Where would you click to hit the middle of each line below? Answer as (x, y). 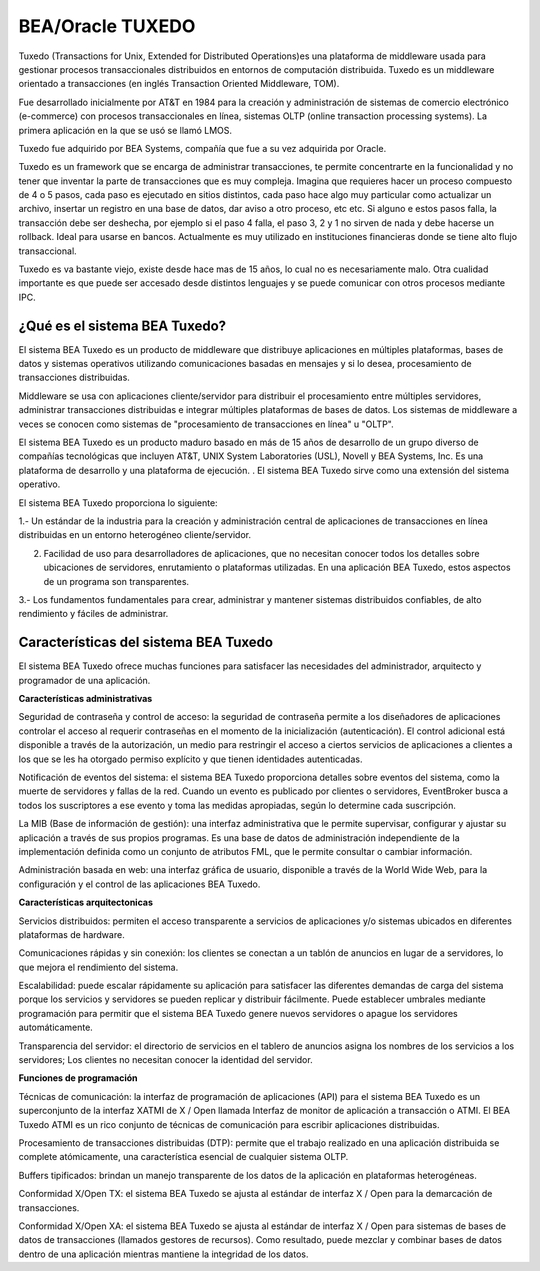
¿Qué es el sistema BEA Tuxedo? (122, 325)
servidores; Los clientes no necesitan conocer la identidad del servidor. (166, 1060)
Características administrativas (85, 699)
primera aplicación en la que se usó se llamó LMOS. (125, 130)
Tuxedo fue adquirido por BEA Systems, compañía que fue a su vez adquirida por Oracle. (202, 148)
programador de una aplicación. (84, 680)
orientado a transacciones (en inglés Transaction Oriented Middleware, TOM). (179, 84)
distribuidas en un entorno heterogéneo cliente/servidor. (135, 535)
